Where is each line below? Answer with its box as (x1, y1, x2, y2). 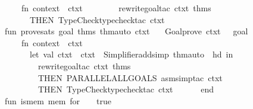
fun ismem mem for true (5, 94, 112, 107)
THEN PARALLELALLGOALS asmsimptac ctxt (38, 71, 223, 84)
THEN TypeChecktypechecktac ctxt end (38, 83, 214, 95)
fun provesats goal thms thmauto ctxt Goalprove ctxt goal (5, 25, 248, 37)
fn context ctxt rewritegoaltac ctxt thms (21, 2, 211, 14)
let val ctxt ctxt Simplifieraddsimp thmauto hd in (29, 48, 233, 60)
